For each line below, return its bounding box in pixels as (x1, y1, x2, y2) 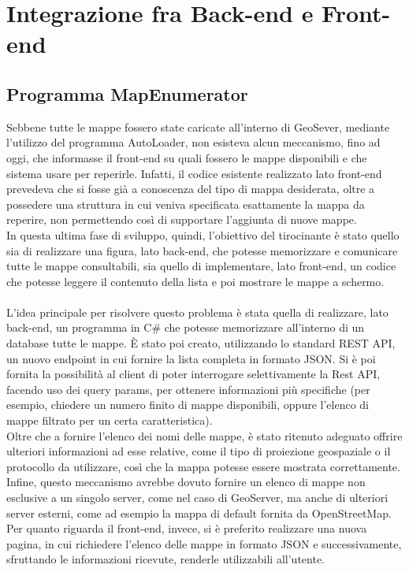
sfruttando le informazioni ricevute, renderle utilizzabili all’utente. (6, 551, 325, 567)
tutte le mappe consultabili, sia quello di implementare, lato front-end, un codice (6, 258, 396, 274)
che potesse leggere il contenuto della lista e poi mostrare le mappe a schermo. (6, 273, 385, 289)
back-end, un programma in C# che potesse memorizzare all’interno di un (6, 319, 365, 336)
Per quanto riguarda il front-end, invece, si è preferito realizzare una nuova (6, 520, 367, 537)
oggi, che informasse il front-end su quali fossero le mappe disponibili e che (6, 149, 367, 165)
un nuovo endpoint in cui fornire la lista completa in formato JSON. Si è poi (6, 350, 376, 366)
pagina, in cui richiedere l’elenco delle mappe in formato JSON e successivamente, (6, 535, 402, 552)
